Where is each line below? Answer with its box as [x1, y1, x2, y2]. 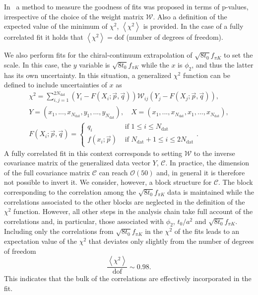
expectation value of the [4, 236, 77, 246]
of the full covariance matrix [4, 167, 90, 177]
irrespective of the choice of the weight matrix [4, 11, 144, 21]
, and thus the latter [192, 59, 254, 70]
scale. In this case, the [4, 59, 71, 70]
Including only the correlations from [4, 226, 114, 236]
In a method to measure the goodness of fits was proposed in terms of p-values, [4, 1, 249, 11]
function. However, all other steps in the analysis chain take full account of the [13, 206, 253, 217]
